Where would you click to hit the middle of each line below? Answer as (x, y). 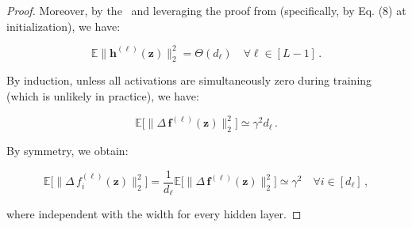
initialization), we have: (64, 26)
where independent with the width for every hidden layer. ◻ (154, 214)
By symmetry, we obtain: (67, 150)
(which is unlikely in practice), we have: (103, 96)
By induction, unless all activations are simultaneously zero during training (189, 80)
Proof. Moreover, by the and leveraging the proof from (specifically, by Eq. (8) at (206, 10)
